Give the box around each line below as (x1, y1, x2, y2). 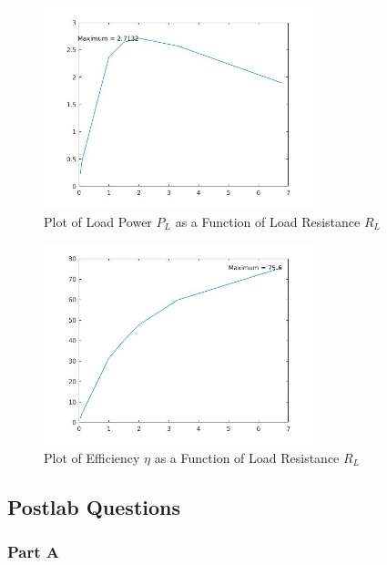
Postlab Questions (7, 492, 181, 520)
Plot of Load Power (44, 211, 152, 231)
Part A (7, 540, 60, 563)
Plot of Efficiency (44, 447, 140, 467)
